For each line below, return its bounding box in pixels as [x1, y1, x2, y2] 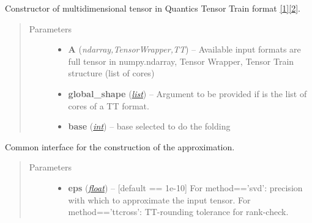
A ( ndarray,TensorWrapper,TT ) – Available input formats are [68, 43, 301, 56]
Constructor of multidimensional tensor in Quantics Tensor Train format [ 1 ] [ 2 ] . [5, 2, 300, 14]
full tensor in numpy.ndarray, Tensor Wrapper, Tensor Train [68, 54, 294, 67]
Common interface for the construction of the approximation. [5, 140, 235, 153]
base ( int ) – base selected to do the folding [68, 120, 231, 133]
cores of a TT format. [68, 99, 149, 112]
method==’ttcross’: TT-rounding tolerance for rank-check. [68, 205, 289, 218]
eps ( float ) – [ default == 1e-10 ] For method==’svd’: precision [68, 181, 303, 194]
